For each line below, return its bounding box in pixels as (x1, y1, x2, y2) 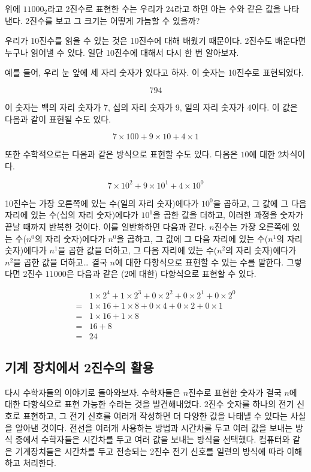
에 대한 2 (249, 148, 282, 160)
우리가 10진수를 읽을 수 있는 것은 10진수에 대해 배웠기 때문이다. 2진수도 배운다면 (5, 34, 306, 47)
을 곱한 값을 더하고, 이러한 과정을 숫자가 (153, 208, 303, 221)
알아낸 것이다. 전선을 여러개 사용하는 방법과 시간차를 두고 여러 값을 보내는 (15, 421, 293, 434)
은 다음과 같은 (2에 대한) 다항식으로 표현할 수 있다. (66, 267, 256, 280)
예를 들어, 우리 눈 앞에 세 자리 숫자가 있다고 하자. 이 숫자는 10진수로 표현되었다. (5, 66, 304, 79)
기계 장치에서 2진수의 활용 (5, 358, 154, 377)
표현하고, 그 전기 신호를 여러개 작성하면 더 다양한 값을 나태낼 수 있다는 (23, 410, 288, 422)
